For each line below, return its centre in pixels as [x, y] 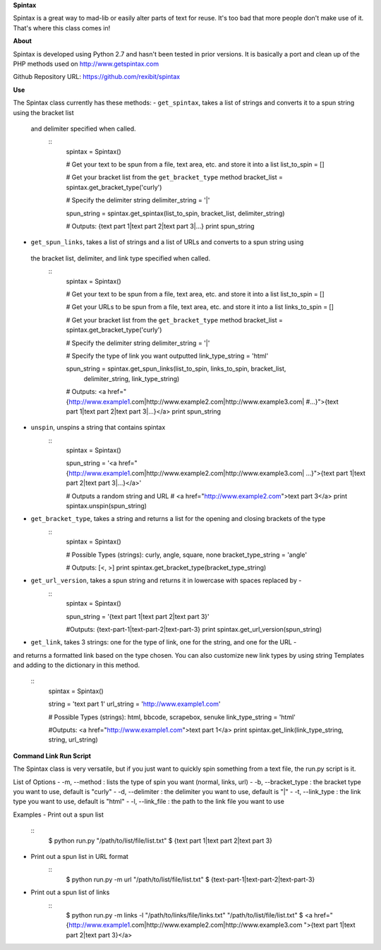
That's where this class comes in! [62, 28]
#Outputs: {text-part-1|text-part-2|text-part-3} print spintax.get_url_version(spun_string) [194, 629]
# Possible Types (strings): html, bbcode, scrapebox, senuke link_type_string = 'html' [172, 717]
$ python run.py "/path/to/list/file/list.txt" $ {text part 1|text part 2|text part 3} [161, 841]
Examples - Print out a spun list [58, 814]
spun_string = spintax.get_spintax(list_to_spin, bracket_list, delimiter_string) [175, 213]
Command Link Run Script [52, 756]
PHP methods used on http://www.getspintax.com [86, 64]
